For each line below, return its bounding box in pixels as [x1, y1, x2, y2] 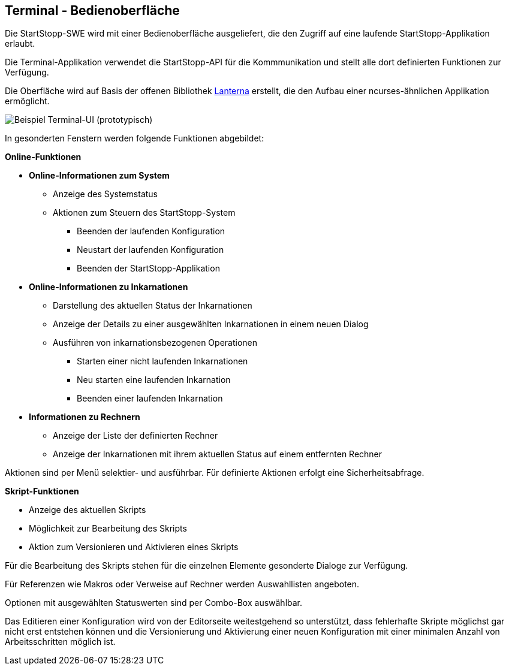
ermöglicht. [5, 96, 50, 107]
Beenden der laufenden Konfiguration [77, 226, 225, 237]
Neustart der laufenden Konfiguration [77, 245, 224, 255]
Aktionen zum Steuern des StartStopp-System [53, 207, 236, 218]
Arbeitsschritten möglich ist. [5, 636, 116, 647]
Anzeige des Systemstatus [53, 189, 158, 200]
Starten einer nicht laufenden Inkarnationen [77, 356, 248, 367]
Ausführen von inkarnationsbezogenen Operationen [53, 337, 258, 348]
